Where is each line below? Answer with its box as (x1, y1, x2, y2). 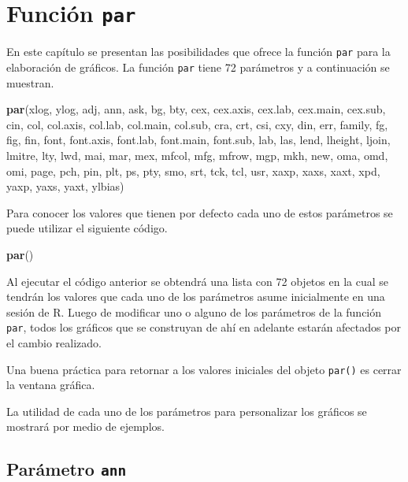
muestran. (6, 74, 54, 91)
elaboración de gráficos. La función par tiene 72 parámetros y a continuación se (6, 58, 390, 75)
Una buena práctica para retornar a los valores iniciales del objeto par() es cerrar (6, 361, 402, 377)
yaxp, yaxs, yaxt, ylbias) (6, 178, 124, 195)
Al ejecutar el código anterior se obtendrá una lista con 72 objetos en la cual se (6, 273, 388, 289)
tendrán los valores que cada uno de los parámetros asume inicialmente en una (6, 288, 385, 305)
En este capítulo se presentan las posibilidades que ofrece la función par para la (6, 43, 391, 60)
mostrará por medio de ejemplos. (6, 418, 165, 435)
